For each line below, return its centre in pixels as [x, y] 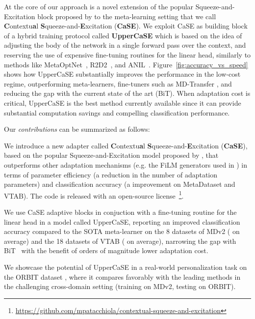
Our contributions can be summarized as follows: [77, 129]
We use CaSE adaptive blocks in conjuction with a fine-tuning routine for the [120, 212]
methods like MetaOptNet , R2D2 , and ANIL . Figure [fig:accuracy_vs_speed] [126, 64]
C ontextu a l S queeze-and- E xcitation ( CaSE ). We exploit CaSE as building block [126, 26]
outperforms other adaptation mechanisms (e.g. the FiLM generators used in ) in [126, 164]
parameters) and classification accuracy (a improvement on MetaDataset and [120, 184]
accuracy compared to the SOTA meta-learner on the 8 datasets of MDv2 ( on [122, 231]
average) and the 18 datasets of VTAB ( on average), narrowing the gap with [120, 241]
